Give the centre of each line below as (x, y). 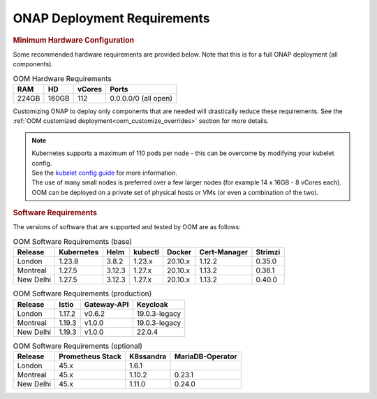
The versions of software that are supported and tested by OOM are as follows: (127, 227)
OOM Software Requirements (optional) (78, 346)
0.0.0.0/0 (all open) (141, 98)
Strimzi (268, 252)
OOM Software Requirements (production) (82, 293)
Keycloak (153, 304)
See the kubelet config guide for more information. (104, 173)
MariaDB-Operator (206, 356)
